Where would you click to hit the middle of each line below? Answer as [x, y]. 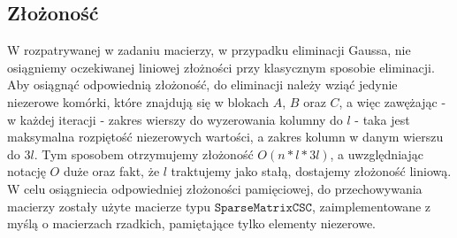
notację [27, 171]
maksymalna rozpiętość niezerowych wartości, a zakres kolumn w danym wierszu [225, 137]
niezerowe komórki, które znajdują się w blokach [138, 101]
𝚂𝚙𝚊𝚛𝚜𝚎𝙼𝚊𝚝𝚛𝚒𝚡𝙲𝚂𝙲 [263, 207]
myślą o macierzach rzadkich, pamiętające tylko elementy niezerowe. [192, 223]
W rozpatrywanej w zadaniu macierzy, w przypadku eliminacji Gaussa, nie [209, 50]
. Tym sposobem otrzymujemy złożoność [144, 154]
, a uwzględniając [377, 154]
